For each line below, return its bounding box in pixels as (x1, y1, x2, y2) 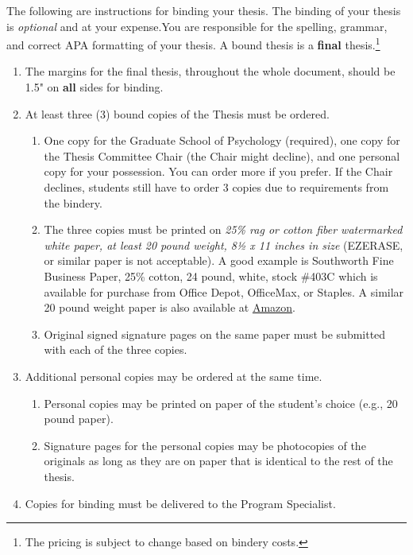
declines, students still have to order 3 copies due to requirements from (44, 179, 389, 195)
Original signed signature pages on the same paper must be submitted (44, 325, 386, 342)
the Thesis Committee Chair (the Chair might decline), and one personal (44, 147, 400, 164)
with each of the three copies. (44, 341, 187, 358)
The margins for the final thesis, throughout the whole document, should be (25, 63, 396, 80)
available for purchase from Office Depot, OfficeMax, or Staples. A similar (44, 283, 404, 300)
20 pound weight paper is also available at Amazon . (44, 299, 295, 316)
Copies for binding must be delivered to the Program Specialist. (25, 495, 336, 511)
